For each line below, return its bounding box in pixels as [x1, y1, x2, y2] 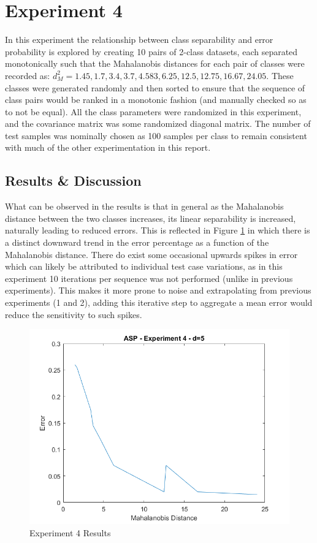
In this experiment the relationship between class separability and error [5, 33, 273, 46]
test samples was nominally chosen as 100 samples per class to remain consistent [5, 129, 307, 142]
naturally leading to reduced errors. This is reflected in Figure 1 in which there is [5, 224, 310, 237]
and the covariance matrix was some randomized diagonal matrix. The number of [5, 117, 311, 130]
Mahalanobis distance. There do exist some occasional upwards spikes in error [5, 248, 298, 260]
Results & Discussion [5, 171, 142, 190]
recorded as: [5, 69, 50, 82]
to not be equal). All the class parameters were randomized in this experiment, [5, 105, 302, 118]
